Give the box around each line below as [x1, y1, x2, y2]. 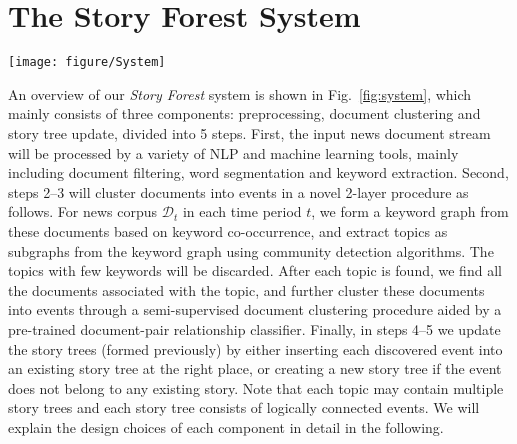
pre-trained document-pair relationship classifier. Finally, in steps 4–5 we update [8, 318, 501, 339]
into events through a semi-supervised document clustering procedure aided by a [8, 299, 502, 320]
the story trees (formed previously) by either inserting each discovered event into [8, 338, 503, 359]
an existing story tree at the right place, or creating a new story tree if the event [8, 358, 502, 379]
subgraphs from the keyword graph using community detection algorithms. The [8, 240, 494, 261]
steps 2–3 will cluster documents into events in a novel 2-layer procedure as [8, 181, 469, 202]
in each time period [182, 201, 302, 222]
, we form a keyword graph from [311, 201, 509, 222]
